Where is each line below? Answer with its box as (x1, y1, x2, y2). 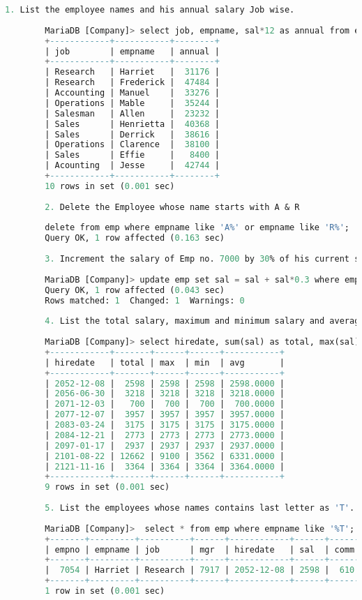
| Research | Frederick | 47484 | (45, 77, 220, 88)
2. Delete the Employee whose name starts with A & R (45, 202, 300, 212)
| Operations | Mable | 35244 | (45, 98, 220, 108)
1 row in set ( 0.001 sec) (45, 586, 165, 596)
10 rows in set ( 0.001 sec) (45, 181, 175, 191)
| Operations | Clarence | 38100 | (45, 140, 220, 150)
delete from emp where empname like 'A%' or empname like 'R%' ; (45, 223, 349, 233)
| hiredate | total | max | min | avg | (45, 357, 285, 368)
